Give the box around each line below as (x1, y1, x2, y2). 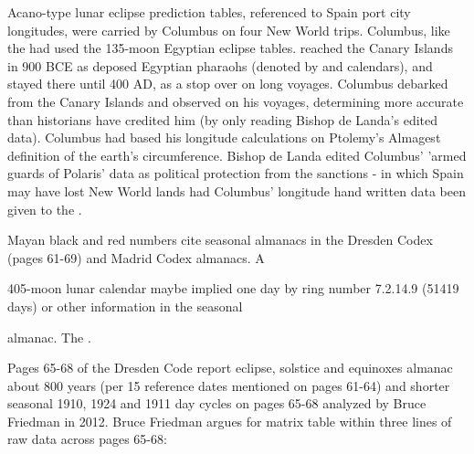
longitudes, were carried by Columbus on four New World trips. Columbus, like (7, 20, 450, 39)
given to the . (7, 199, 82, 218)
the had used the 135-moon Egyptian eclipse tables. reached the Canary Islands (7, 38, 453, 58)
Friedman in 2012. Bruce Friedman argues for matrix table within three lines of (7, 411, 452, 430)
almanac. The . (7, 327, 91, 346)
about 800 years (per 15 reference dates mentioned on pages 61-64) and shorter (7, 375, 450, 395)
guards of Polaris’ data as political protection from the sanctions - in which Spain (7, 164, 464, 183)
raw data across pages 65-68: (7, 429, 167, 449)
